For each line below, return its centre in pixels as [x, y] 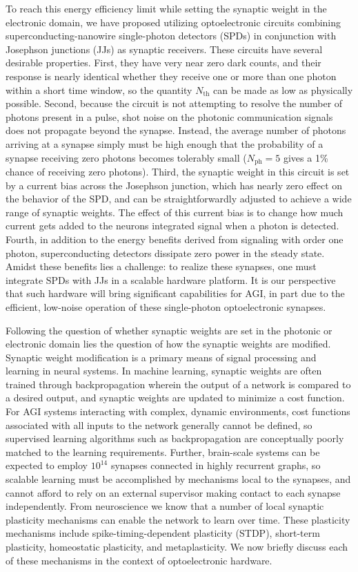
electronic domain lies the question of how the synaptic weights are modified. [168, 344]
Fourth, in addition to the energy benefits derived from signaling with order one [175, 239]
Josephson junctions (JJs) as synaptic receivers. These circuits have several [164, 49]
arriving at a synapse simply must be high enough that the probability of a [165, 143]
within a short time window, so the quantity [99, 89]
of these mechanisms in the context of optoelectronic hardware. [139, 560]
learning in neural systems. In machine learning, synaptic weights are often [164, 371]
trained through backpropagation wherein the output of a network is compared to [178, 384]
